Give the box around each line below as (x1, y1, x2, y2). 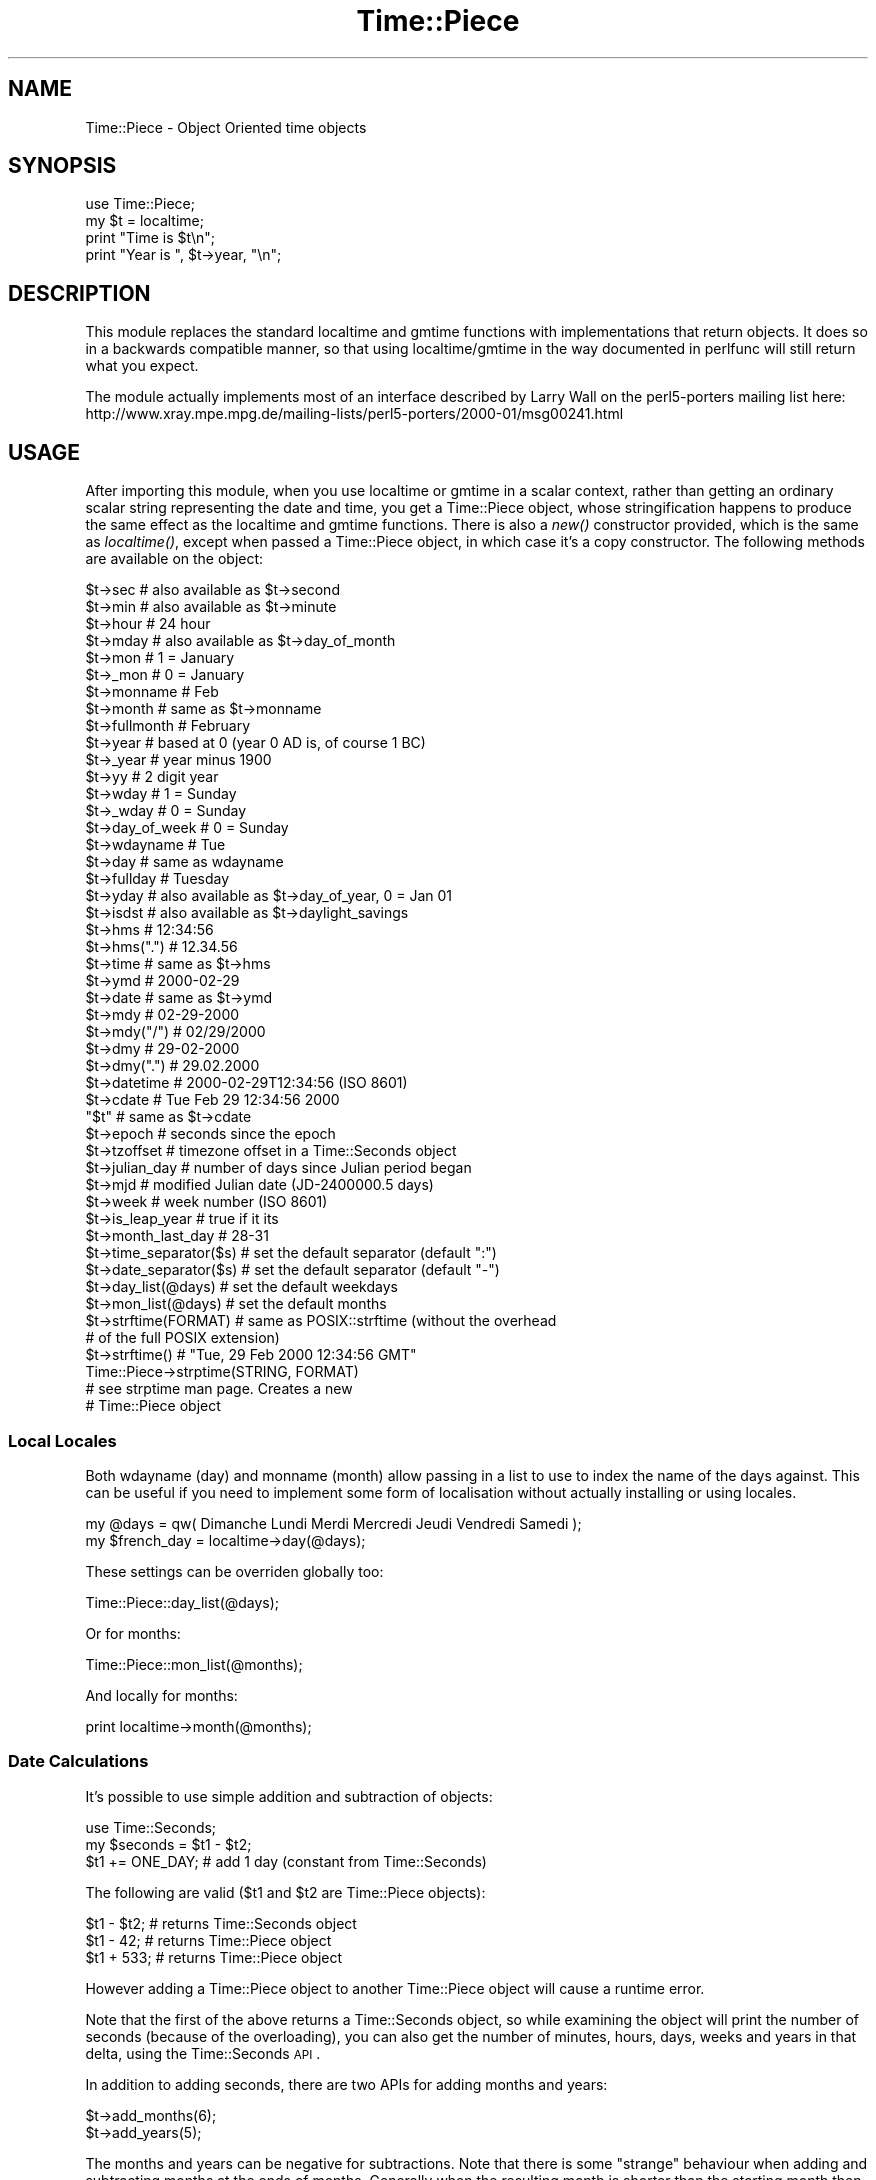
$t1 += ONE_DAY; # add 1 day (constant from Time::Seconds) (85, 1852, 487, 1870)
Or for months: (85, 1624, 181, 1642)
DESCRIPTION (8, 280, 151, 306)
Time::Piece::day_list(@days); (85, 1593, 280, 1611)
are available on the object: (85, 550, 264, 568)
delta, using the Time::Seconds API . (85, 2044, 321, 2062)
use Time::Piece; (85, 195, 195, 213)
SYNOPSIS (8, 153, 117, 179)
